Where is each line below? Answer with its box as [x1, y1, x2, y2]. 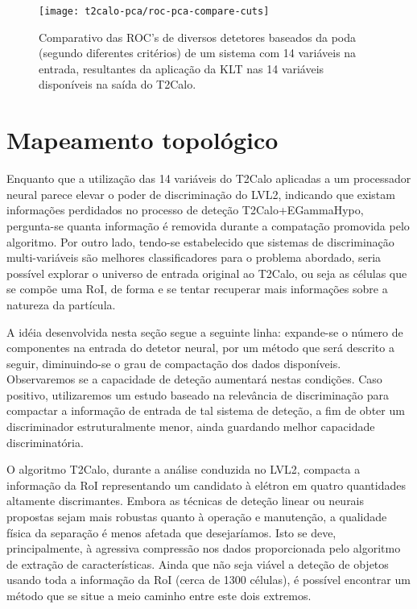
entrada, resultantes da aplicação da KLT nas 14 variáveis [39, 60, 324, 77]
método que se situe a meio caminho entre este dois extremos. [6, 587, 312, 603]
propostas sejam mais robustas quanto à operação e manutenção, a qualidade [6, 508, 387, 525]
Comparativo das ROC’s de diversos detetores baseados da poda [39, 28, 356, 45]
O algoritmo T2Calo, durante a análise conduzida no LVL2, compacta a [6, 461, 361, 478]
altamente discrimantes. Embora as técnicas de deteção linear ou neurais [6, 492, 365, 509]
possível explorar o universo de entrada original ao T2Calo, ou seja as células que [6, 264, 407, 281]
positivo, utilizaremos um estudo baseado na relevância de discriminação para [6, 386, 389, 403]
